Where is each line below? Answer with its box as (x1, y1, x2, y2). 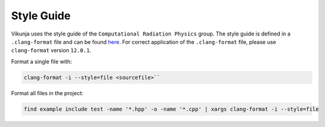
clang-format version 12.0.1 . (11, 47, 91, 54)
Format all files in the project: (11, 89, 84, 96)
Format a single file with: (11, 58, 72, 65)
